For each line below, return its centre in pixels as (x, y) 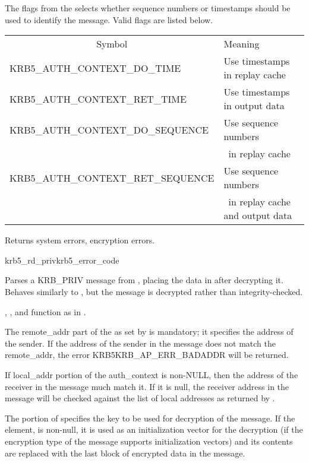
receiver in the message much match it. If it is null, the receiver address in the (147, 386)
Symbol (112, 44)
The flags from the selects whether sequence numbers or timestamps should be (148, 8)
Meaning (242, 44)
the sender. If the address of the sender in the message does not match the (140, 343)
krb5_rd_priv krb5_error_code (62, 260)
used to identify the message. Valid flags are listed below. (109, 19)
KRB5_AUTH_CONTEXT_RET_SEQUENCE (112, 177)
